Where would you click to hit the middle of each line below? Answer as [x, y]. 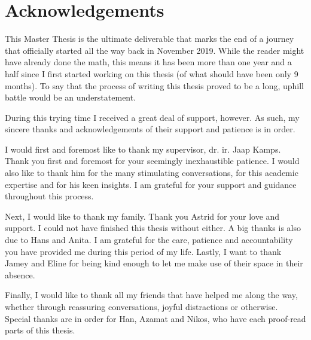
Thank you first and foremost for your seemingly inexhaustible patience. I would [152, 161]
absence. [20, 274]
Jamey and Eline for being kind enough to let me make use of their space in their [154, 263]
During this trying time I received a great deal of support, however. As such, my [152, 117]
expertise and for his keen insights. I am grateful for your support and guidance [151, 184]
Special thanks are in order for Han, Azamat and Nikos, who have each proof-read [155, 318]
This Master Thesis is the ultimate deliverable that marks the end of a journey [150, 39]
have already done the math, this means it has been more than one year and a [148, 62]
